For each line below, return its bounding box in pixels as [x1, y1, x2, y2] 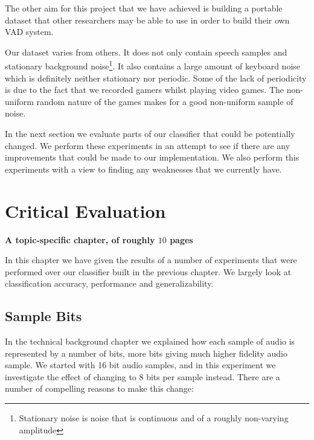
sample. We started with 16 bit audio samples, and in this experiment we [5, 359, 276, 371]
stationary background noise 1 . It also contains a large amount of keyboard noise [5, 58, 301, 72]
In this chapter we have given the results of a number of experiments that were [5, 253, 297, 266]
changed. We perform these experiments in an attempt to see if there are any [5, 139, 290, 151]
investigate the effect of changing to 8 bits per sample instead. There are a [5, 370, 280, 383]
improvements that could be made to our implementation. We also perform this [5, 151, 300, 164]
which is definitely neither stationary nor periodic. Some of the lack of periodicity [5, 71, 307, 84]
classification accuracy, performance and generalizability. [5, 277, 214, 290]
